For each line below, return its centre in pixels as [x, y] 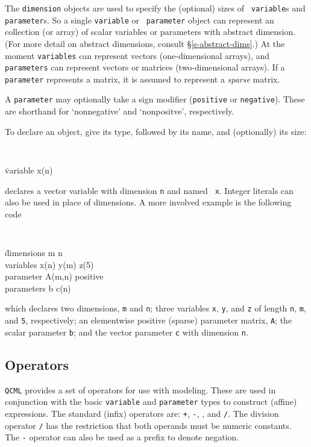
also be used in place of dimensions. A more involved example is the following [148, 202]
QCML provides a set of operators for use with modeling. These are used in [140, 389]
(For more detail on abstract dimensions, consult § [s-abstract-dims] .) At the [145, 43]
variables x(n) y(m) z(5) [49, 264]
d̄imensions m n [34, 253]
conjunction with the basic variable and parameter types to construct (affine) [151, 402]
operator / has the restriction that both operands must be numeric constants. [148, 425]
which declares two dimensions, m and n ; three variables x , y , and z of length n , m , [155, 308]
